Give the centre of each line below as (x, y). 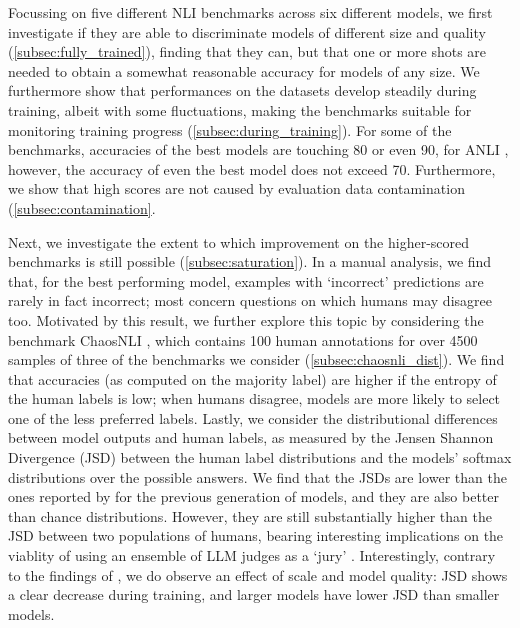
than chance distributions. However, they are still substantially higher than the (250, 515)
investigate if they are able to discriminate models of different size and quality (247, 31)
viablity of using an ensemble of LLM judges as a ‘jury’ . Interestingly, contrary (252, 555)
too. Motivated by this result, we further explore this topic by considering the (246, 319)
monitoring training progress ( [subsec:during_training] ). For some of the (230, 129)
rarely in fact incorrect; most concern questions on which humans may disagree (250, 300)
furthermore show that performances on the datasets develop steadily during (242, 90)
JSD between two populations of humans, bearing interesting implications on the (256, 535)
